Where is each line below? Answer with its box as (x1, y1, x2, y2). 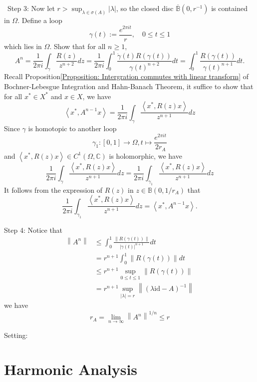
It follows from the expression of (4, 184, 103, 195)
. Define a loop (17, 15, 62, 25)
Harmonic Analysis (4, 359, 138, 379)
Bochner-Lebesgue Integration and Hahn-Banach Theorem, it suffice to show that (4, 81, 254, 92)
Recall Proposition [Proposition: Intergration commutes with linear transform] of (4, 71, 249, 82)
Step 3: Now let (7, 3, 55, 13)
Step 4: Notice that (4, 224, 63, 235)
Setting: (4, 329, 28, 340)
